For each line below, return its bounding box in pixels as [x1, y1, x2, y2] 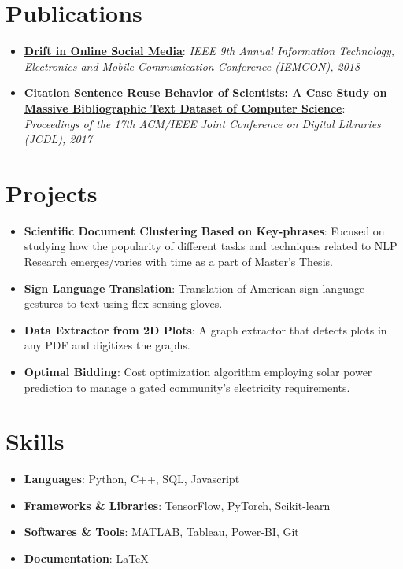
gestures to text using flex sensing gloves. [24, 295, 223, 312]
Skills [6, 425, 65, 457]
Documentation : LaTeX [24, 550, 149, 567]
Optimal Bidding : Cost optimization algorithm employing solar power [24, 363, 372, 379]
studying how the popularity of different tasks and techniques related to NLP [24, 238, 397, 254]
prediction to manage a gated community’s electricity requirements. [24, 379, 350, 395]
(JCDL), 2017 [24, 131, 92, 147]
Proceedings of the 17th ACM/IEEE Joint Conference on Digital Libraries [24, 115, 381, 131]
